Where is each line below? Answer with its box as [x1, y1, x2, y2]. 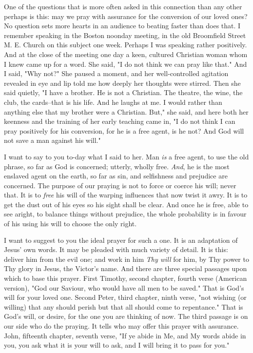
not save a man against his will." [4, 135, 101, 145]
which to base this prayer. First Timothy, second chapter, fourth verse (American [4, 273, 247, 283]
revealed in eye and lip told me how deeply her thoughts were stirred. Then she [4, 78, 241, 88]
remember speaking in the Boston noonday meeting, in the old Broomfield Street [4, 30, 246, 40]
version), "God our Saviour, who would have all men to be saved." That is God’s [4, 282, 244, 293]
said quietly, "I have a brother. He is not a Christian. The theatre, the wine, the [4, 87, 243, 98]
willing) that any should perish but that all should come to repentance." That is [4, 301, 243, 312]
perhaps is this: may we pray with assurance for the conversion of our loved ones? [4, 11, 248, 21]
